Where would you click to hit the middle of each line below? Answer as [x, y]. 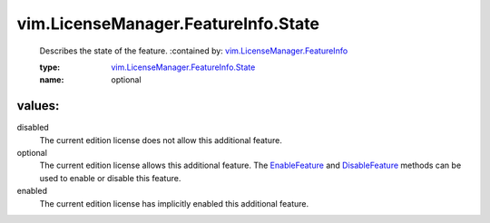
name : [52, 80]
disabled [33, 128]
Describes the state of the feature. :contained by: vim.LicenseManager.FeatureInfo [194, 51]
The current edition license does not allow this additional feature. [161, 140]
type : [50, 67]
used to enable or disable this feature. [110, 178]
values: [38, 106]
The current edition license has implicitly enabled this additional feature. [174, 203]
